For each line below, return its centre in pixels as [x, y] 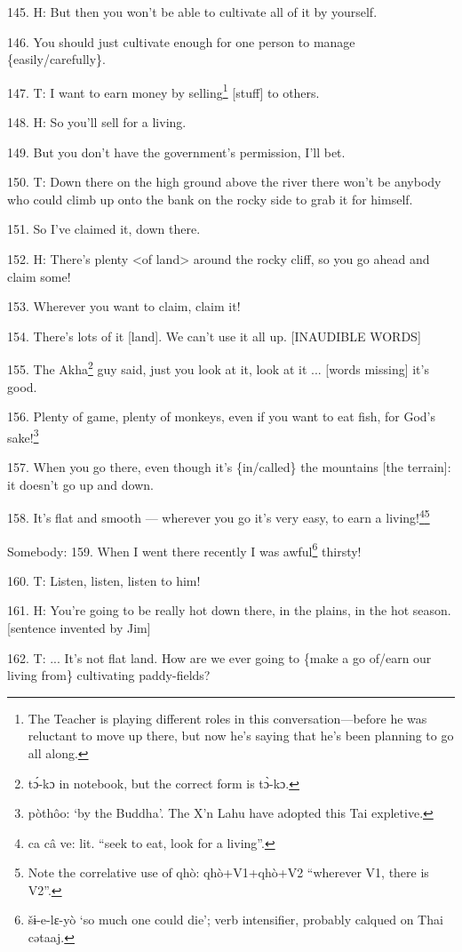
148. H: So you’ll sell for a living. [97, 122]
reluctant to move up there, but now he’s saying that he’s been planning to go [241, 736]
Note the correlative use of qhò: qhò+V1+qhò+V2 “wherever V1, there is [228, 872]
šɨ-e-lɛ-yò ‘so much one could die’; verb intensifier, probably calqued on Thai [235, 920]
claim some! [39, 276]
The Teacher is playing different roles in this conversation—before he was [227, 718]
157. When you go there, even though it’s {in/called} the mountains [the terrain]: [229, 467]
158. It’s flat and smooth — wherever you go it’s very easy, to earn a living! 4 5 [219, 516]
